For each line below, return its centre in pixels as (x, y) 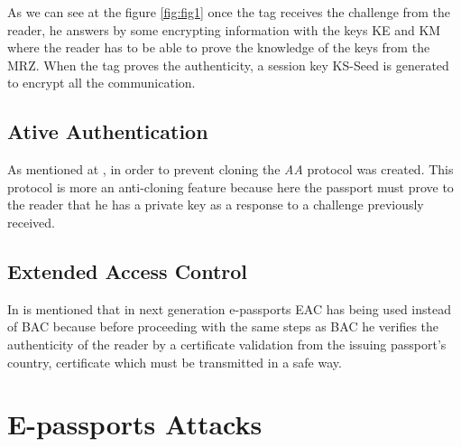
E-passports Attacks (135, 424)
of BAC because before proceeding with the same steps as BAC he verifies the (223, 326)
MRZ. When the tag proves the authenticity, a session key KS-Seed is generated (228, 65)
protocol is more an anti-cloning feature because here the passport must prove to (230, 186)
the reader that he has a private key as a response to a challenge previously (216, 205)
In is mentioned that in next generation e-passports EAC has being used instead (229, 308)
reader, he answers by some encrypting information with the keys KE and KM (224, 29)
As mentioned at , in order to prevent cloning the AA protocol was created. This (230, 169)
